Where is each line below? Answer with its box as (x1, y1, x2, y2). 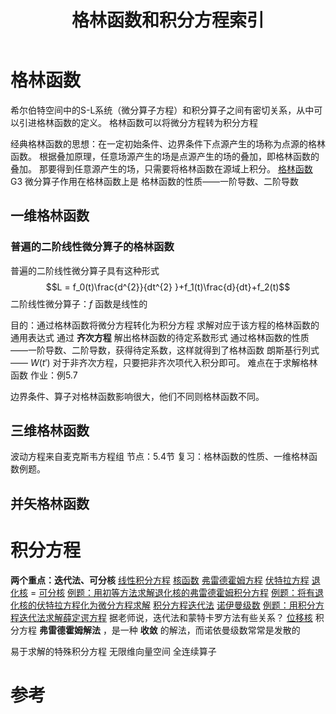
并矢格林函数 (10, 495, 90, 512)
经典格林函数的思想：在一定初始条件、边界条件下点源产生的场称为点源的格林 (10, 137, 326, 150)
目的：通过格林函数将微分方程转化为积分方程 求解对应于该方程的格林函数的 (10, 319, 320, 331)
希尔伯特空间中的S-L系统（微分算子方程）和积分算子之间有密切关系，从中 (10, 104, 315, 116)
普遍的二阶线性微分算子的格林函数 (10, 240, 175, 254)
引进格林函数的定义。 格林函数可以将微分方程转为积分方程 (18, 116, 258, 128)
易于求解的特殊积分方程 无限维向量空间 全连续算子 (10, 645, 217, 657)
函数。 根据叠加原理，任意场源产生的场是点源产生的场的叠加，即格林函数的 (10, 150, 320, 162)
